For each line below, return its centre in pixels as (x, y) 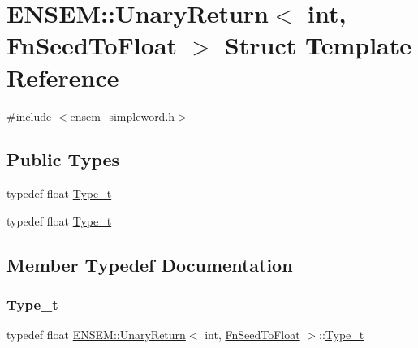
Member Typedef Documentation (150, 264)
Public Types (63, 159)
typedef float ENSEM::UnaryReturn (96, 335)
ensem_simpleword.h (123, 116)
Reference (63, 77)
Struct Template (318, 45)
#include (29, 116)
